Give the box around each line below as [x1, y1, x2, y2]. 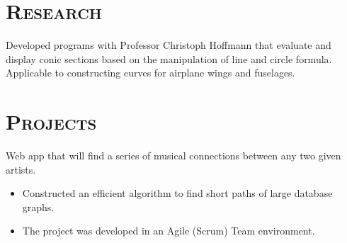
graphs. [22, 199, 55, 214]
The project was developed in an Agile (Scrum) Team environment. [22, 223, 315, 238]
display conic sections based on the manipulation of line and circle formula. [6, 51, 332, 66]
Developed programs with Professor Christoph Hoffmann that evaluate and [6, 38, 331, 52]
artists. [6, 162, 36, 176]
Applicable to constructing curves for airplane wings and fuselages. [6, 65, 295, 80]
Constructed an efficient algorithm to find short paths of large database [22, 186, 333, 200]
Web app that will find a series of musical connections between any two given [6, 148, 341, 163]
